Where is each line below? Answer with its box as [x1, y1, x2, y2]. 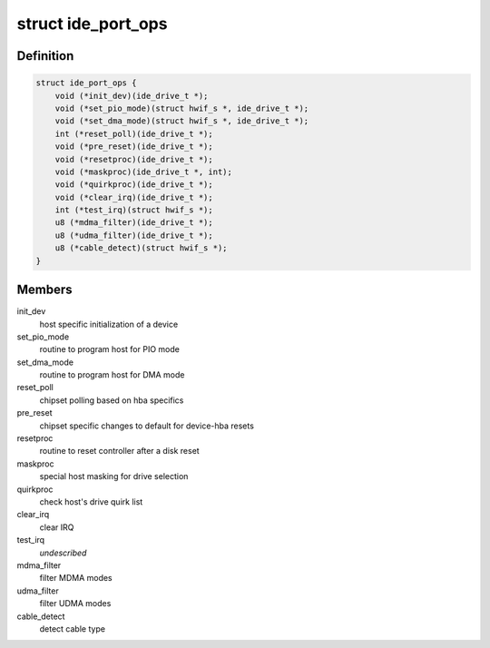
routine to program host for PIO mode [39, 344, 181, 355]
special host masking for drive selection [39, 471, 189, 482]
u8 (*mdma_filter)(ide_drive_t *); [54, 218, 213, 228]
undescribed [39, 547, 87, 558]
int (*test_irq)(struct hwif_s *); [54, 205, 213, 215]
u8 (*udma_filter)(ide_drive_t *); [54, 230, 213, 241]
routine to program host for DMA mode [39, 369, 185, 380]
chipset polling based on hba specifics [39, 395, 184, 406]
